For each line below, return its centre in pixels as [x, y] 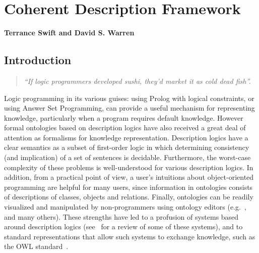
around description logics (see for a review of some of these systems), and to [123, 226]
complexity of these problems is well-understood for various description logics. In [129, 167]
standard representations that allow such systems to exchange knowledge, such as [130, 236]
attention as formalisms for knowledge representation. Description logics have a [126, 137]
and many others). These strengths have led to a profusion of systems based [121, 216]
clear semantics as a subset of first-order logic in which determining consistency [127, 147]
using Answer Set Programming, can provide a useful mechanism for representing [129, 108]
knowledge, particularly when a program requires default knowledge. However [124, 117]
